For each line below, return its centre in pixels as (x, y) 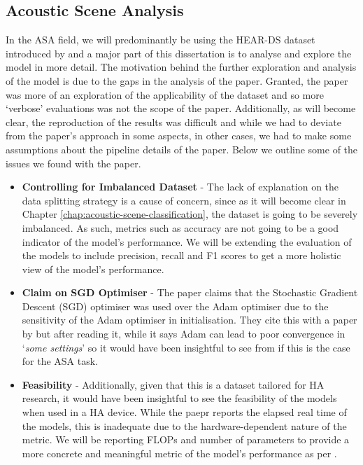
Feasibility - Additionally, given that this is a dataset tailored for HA (173, 384)
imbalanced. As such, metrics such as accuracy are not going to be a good (180, 227)
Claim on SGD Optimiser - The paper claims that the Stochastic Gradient (190, 292)
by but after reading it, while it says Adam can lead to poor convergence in (184, 334)
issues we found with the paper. (73, 163)
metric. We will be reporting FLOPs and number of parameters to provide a (186, 439)
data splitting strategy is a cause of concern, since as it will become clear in (184, 200)
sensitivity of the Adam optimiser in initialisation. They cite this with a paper (190, 320)
